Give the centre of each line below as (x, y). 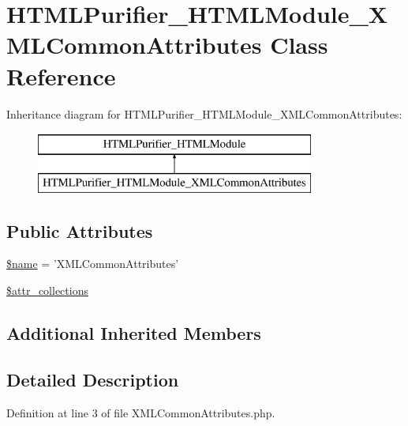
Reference (61, 75)
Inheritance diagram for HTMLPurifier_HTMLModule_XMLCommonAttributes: (204, 113)
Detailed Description (93, 379)
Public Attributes (80, 230)
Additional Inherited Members (134, 333)
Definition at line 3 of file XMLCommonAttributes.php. (141, 412)
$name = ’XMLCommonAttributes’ (93, 264)
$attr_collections (47, 290)
